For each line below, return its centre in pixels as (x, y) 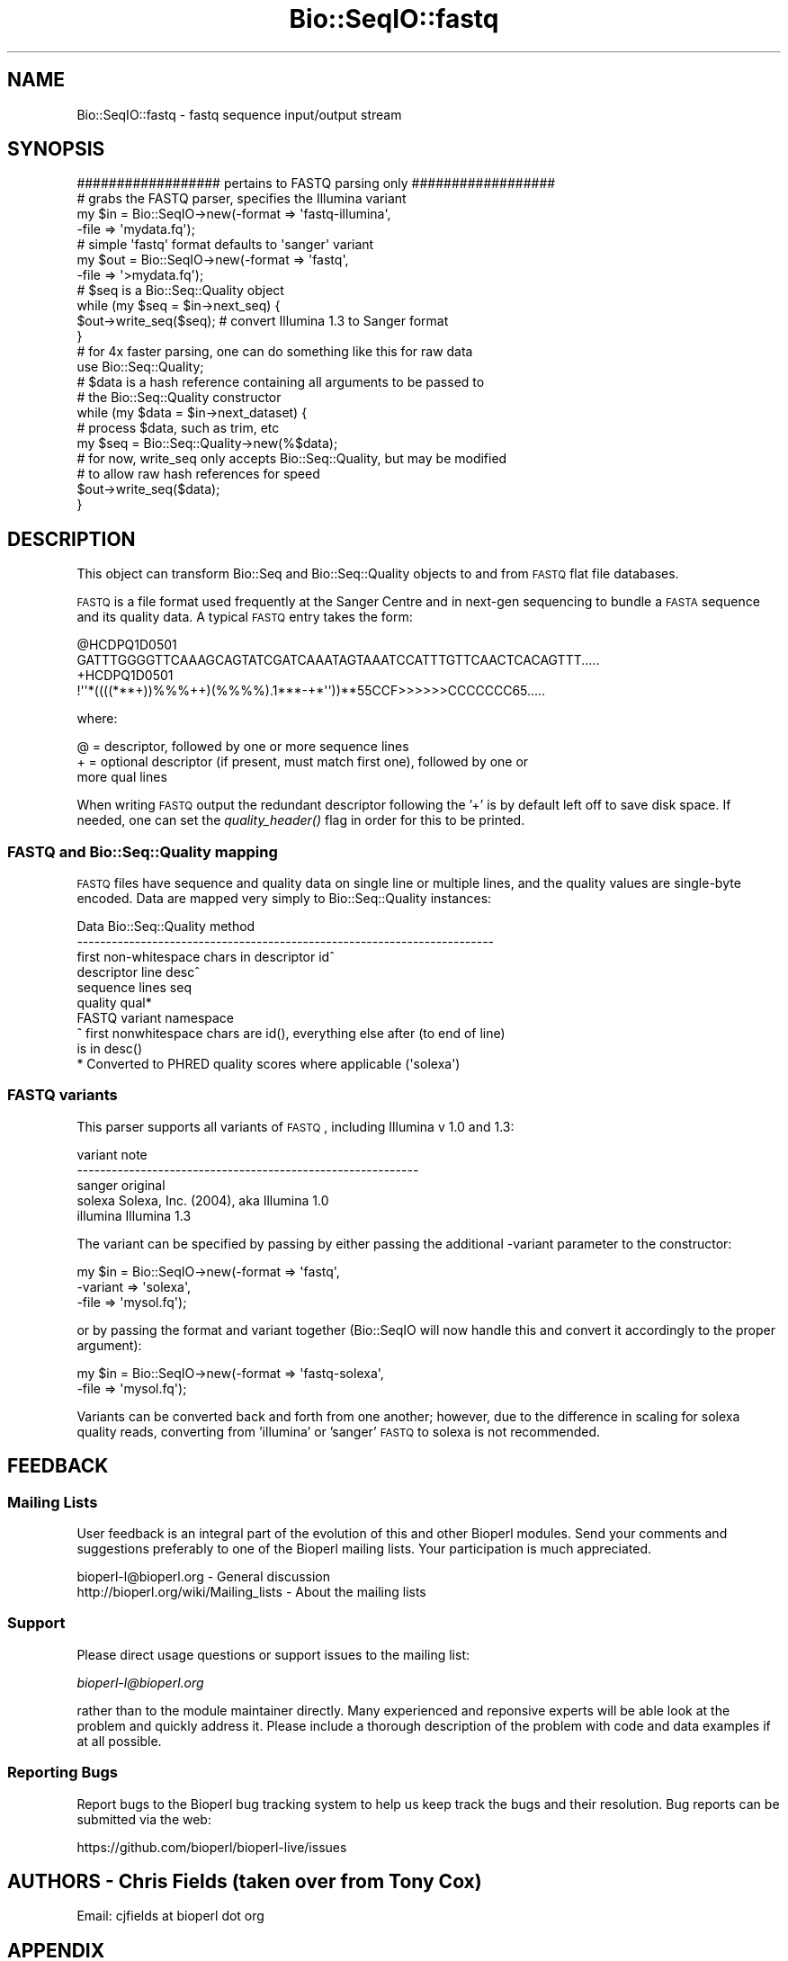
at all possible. (119, 1741)
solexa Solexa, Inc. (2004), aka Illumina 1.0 (203, 1200)
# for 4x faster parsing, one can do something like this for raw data (275, 352)
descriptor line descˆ (138, 972)
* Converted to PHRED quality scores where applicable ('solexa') (269, 1064)
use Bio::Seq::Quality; (140, 367)
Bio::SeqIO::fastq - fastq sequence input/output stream (239, 114)
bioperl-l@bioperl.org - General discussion (204, 1576)
